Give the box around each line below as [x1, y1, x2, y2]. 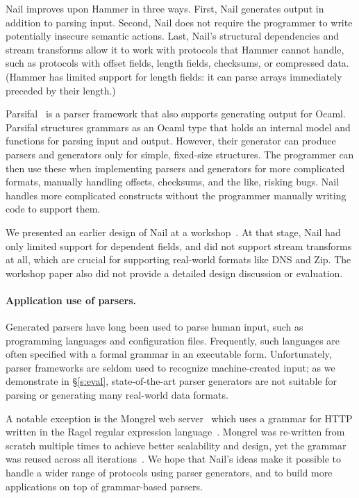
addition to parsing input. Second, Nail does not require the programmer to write [6, 15, 353, 29]
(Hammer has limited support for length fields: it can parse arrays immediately [6, 69, 342, 83]
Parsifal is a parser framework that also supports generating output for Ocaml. [6, 106, 346, 121]
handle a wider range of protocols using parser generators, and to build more [6, 465, 333, 480]
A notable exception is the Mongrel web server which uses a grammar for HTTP [6, 410, 353, 425]
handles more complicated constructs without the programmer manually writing [6, 188, 347, 202]
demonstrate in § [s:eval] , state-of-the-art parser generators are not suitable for [6, 374, 337, 388]
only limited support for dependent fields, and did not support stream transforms [6, 238, 352, 253]
